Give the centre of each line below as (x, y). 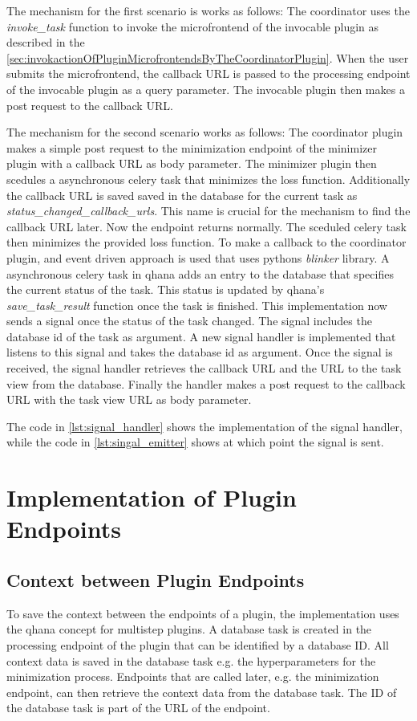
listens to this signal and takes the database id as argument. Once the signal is (200, 352)
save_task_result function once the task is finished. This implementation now (197, 305)
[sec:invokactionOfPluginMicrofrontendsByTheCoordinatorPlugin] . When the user (208, 57)
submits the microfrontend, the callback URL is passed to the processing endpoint (208, 73)
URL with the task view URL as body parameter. (129, 399)
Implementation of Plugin (152, 497)
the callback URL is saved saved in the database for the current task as (182, 195)
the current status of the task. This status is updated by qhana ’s (166, 289)
